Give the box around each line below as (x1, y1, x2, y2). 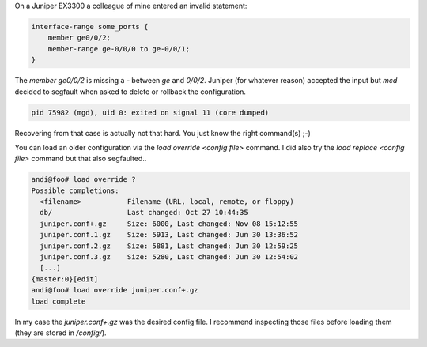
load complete (31, 296, 86, 306)
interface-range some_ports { (31, 22, 149, 31)
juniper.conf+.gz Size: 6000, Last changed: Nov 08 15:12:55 (40, 219, 299, 228)
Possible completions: (31, 186, 119, 195)
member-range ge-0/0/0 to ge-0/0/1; (47, 44, 190, 53)
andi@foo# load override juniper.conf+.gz (31, 285, 198, 295)
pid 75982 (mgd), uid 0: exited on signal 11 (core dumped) (31, 107, 270, 117)
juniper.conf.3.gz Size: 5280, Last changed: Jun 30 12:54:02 (40, 253, 299, 261)
